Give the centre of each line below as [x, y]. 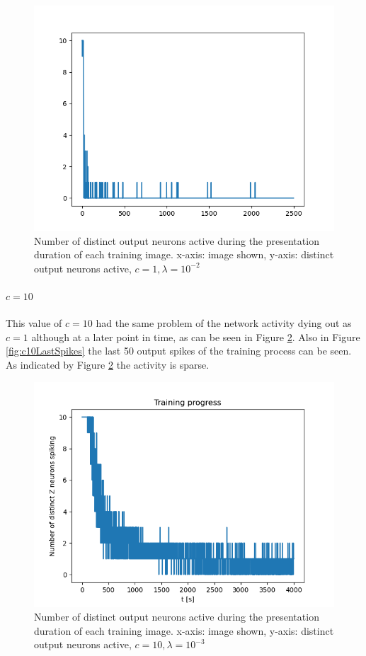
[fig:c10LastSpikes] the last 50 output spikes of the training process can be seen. [179, 351]
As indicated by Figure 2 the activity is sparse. [108, 364]
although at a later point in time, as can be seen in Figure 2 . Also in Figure [196, 336]
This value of [34, 323]
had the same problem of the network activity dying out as [224, 323]
